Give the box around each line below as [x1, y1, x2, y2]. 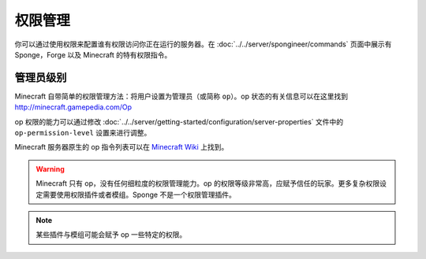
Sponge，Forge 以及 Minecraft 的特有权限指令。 [14, 50, 172, 59]
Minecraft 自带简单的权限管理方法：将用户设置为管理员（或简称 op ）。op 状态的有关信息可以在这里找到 [14, 91, 349, 101]
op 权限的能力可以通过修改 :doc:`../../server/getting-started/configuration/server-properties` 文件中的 [14, 117, 343, 126]
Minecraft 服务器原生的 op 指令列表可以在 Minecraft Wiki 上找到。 [14, 142, 229, 152]
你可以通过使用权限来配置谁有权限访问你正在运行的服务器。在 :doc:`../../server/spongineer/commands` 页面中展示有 [14, 39, 392, 49]
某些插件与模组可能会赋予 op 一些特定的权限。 [35, 230, 187, 239]
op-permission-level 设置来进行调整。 [14, 128, 151, 138]
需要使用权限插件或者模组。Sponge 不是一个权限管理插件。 [42, 190, 236, 199]
